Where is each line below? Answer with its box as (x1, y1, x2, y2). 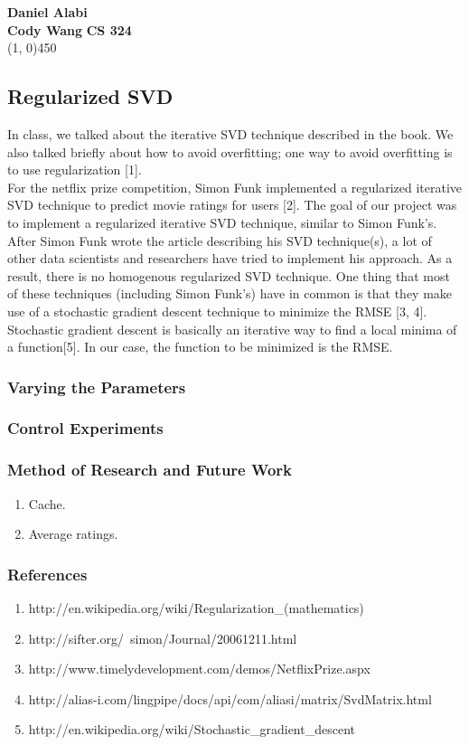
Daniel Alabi (7, 3, 88, 21)
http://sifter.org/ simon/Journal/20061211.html (28, 628, 297, 647)
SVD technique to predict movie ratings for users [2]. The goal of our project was (7, 195, 457, 214)
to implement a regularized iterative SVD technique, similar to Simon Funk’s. (7, 212, 437, 231)
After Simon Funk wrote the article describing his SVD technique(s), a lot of (7, 231, 432, 250)
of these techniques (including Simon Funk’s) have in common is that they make (7, 284, 453, 303)
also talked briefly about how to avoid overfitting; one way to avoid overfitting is (7, 142, 453, 161)
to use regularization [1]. (7, 160, 142, 179)
